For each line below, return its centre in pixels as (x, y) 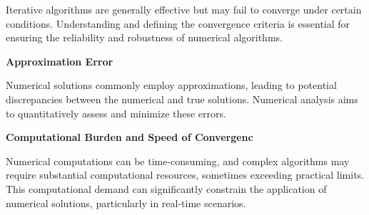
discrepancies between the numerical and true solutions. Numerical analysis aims (182, 99)
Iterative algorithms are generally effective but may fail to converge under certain (184, 9)
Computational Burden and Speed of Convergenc (130, 137)
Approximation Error (60, 61)
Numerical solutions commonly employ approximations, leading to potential (171, 85)
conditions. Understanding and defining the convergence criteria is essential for (178, 23)
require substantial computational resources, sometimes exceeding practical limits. (185, 175)
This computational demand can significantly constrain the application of (166, 188)
